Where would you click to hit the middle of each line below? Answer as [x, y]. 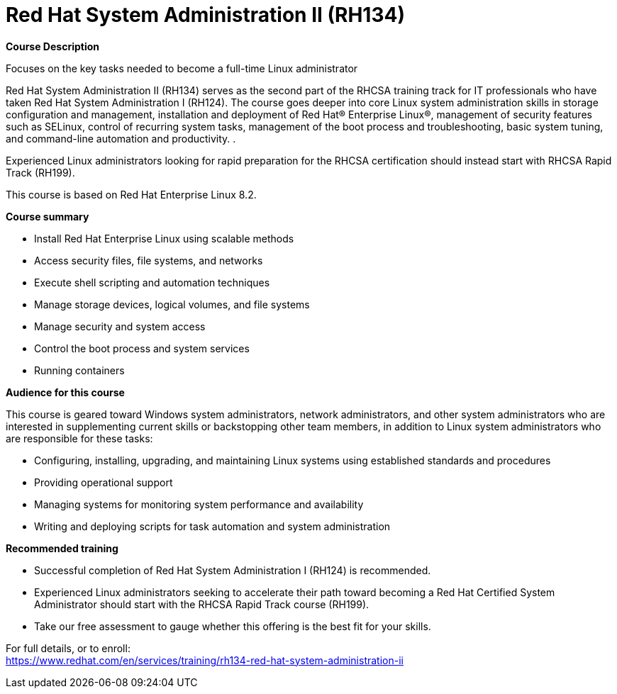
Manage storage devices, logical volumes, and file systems [172, 304]
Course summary [48, 216]
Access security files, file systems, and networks [149, 260]
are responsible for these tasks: [79, 438]
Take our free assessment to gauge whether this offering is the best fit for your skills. [233, 626]
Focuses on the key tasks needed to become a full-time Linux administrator [182, 68]
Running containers [79, 370]
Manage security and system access [120, 326]
